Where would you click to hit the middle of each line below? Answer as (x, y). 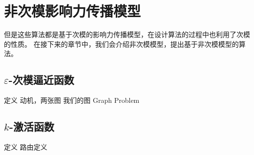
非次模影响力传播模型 (73, 11)
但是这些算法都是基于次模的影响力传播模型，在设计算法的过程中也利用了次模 (127, 34)
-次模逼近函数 (41, 80)
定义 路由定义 (26, 146)
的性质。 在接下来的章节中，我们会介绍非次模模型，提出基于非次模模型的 (121, 44)
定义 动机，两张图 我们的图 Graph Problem (72, 100)
